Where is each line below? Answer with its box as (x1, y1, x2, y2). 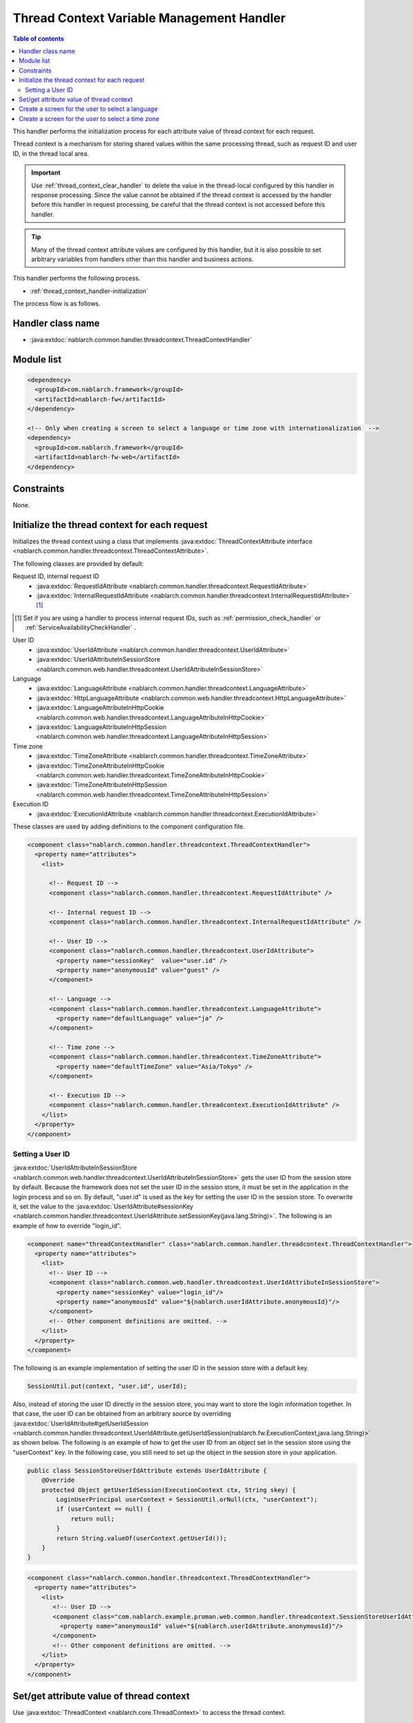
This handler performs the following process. (12, 274, 140, 283)
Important (31, 169, 61, 177)
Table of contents (12, 34, 65, 43)
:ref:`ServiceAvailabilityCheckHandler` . (25, 624, 137, 632)
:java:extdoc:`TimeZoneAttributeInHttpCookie (36, 762, 165, 770)
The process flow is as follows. (12, 300, 101, 308)
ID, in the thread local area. (12, 149, 89, 158)
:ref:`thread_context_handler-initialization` (30, 287, 149, 295)
